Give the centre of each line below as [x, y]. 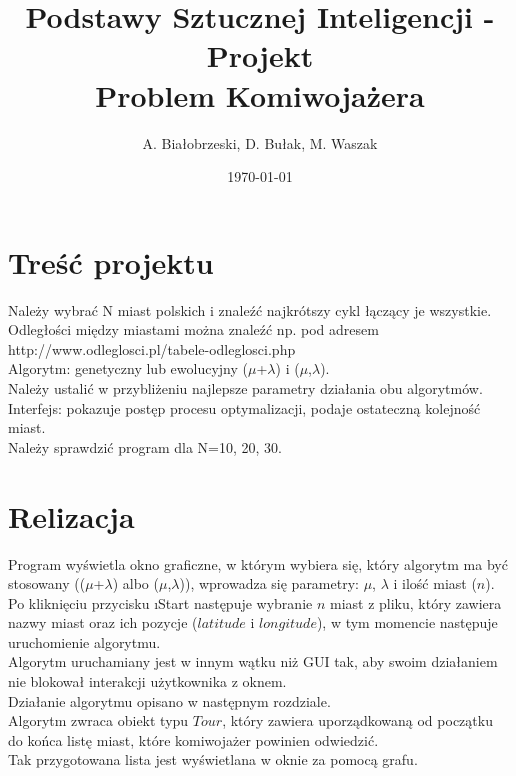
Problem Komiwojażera [260, 94]
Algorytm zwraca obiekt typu [98, 720]
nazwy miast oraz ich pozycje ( [103, 622]
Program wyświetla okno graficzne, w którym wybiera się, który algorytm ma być [258, 563]
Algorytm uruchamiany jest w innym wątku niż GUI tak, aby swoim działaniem [253, 661]
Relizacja [71, 515]
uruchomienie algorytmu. [84, 641]
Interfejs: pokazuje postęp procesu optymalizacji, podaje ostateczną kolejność [244, 407]
